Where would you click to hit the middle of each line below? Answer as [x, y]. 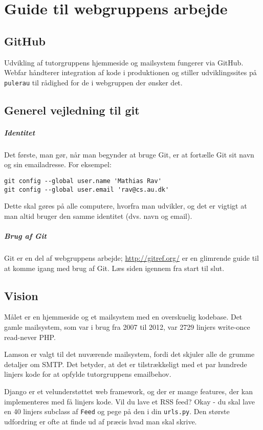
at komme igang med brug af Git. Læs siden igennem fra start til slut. [114, 268]
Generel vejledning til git [72, 110]
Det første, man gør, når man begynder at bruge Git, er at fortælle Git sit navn [129, 154]
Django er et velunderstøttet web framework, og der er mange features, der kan [128, 391]
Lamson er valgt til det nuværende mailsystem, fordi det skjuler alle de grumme [129, 354]
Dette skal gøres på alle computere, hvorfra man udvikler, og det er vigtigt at [126, 206]
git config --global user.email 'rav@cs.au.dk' [87, 189]
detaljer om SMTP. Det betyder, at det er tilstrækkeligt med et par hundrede [126, 364]
